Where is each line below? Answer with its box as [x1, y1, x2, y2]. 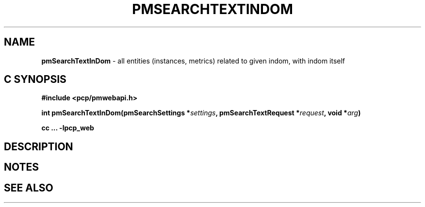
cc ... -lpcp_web [41, 124, 94, 132]
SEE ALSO [4, 181, 53, 194]
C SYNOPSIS [4, 73, 66, 86]
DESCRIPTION [4, 140, 73, 153]
